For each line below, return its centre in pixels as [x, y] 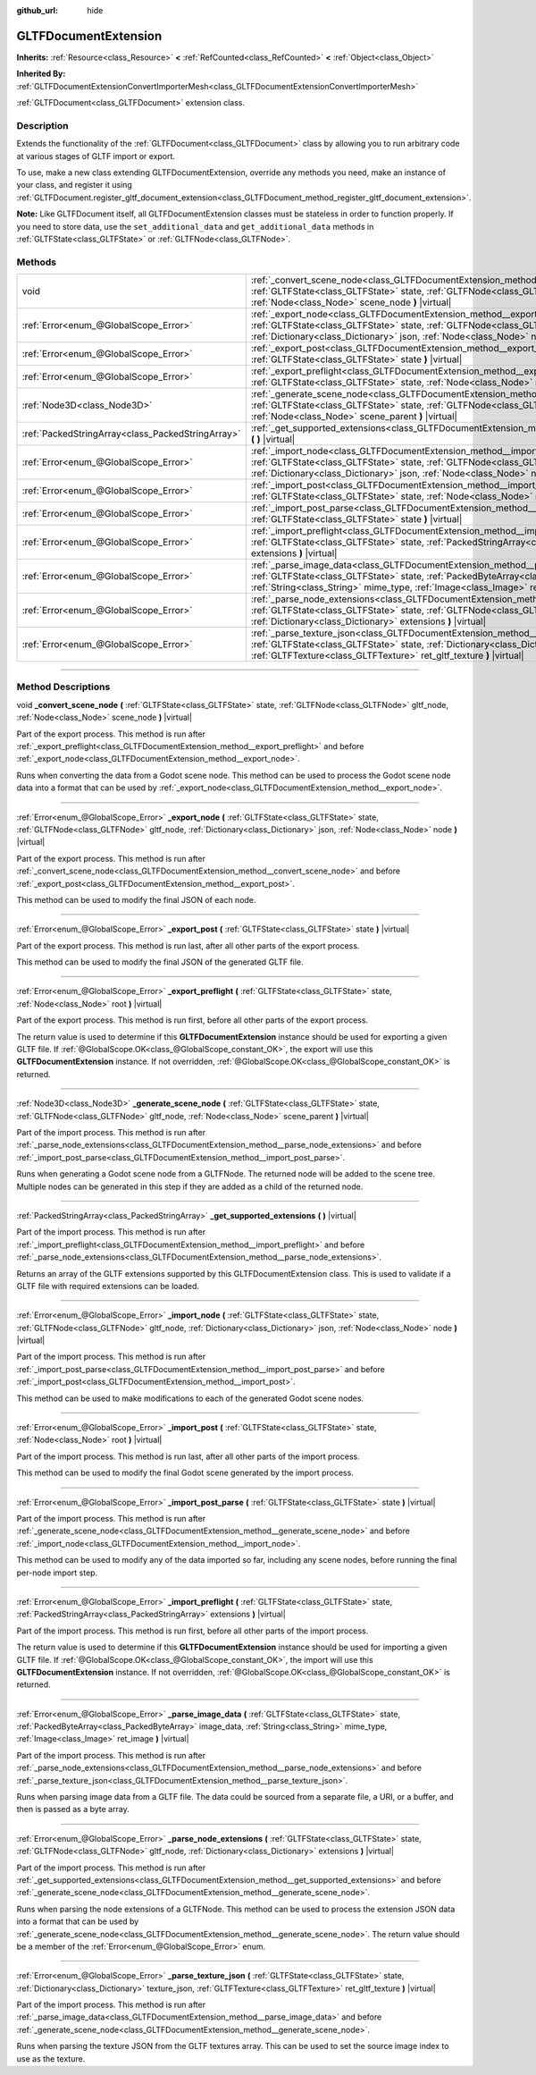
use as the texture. [51, 2058]
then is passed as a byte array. [73, 1809]
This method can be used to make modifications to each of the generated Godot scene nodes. [190, 1398]
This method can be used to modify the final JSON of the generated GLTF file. [160, 962]
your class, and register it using [75, 185]
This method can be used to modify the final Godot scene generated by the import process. [185, 1473]
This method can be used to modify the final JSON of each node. [136, 899]
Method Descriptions [63, 687]
